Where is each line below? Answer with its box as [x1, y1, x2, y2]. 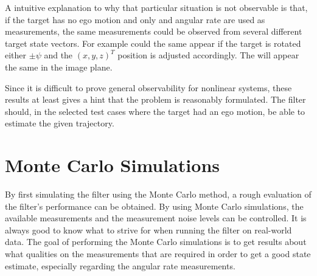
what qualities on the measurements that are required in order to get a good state [5, 247, 311, 260]
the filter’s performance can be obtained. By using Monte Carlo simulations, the [5, 199, 304, 212]
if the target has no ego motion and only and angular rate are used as [5, 13, 265, 26]
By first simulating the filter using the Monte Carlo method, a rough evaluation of [5, 188, 312, 201]
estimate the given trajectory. [5, 117, 114, 129]
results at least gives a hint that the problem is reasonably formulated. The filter [5, 93, 306, 106]
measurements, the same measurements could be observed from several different [5, 25, 302, 38]
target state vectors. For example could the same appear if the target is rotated [5, 36, 301, 49]
